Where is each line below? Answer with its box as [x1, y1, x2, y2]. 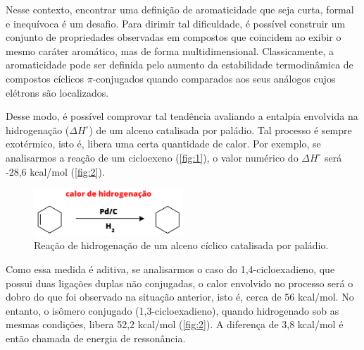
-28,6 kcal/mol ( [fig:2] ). [6, 164, 105, 179]
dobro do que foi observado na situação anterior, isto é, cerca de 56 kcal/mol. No [6, 289, 354, 304]
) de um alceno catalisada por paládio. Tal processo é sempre [89, 122, 352, 137]
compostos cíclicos [6, 71, 84, 85]
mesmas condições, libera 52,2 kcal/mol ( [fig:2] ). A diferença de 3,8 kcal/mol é [6, 317, 344, 332]
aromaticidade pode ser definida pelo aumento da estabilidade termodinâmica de [6, 57, 353, 72]
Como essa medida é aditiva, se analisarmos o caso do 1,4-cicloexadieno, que [6, 261, 335, 276]
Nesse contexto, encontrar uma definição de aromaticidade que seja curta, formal [6, 2, 354, 16]
